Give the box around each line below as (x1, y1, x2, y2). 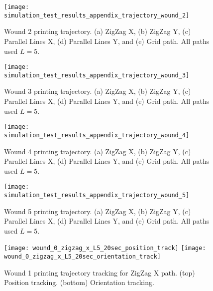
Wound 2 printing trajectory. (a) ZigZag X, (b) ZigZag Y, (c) (4, 26, 191, 36)
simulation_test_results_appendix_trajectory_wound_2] (4, 11, 190, 19)
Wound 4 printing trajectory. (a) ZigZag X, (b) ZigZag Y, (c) (4, 146, 191, 156)
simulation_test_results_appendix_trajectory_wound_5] (4, 191, 190, 199)
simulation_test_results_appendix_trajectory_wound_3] (4, 71, 190, 79)
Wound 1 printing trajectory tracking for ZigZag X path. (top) (4, 267, 195, 278)
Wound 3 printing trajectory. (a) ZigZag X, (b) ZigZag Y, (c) (4, 86, 191, 96)
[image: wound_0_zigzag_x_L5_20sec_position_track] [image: (4, 245, 206, 252)
